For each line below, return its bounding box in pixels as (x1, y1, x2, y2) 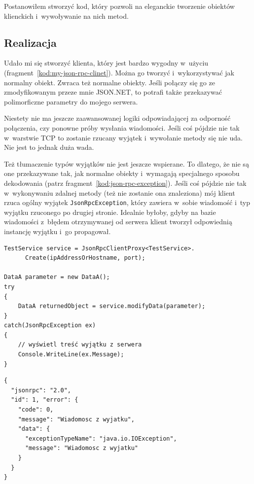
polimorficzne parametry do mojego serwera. (4, 96, 138, 106)
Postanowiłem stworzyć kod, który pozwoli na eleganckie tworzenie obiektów (4, 1, 235, 11)
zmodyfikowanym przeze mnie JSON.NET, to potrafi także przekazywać (4, 87, 222, 97)
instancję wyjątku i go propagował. (4, 226, 111, 236)
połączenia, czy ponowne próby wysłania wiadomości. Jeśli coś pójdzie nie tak (4, 122, 240, 133)
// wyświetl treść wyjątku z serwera (18, 341, 142, 348)
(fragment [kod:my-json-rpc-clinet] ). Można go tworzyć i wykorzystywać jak (4, 67, 234, 77)
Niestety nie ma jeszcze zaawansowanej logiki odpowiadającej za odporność (4, 113, 231, 123)
